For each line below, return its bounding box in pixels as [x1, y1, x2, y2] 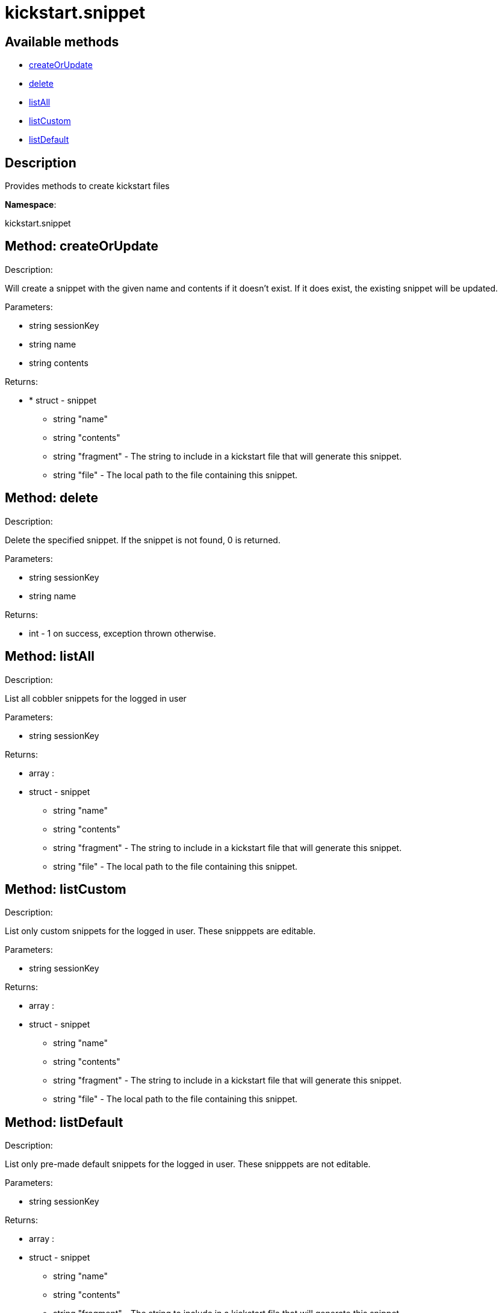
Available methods [5, 34, 119, 49]
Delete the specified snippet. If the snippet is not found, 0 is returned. [5, 534, 280, 545]
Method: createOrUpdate [5, 239, 159, 254]
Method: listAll [5, 649, 95, 664]
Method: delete [5, 490, 98, 506]
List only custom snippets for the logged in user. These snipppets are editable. [5, 926, 316, 937]
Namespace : [5, 199, 57, 210]
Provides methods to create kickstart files [5, 181, 170, 192]
